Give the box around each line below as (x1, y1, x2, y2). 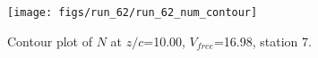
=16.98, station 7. (213, 31, 312, 50)
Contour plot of (7, 31, 92, 50)
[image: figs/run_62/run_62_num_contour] (7, 6, 258, 19)
